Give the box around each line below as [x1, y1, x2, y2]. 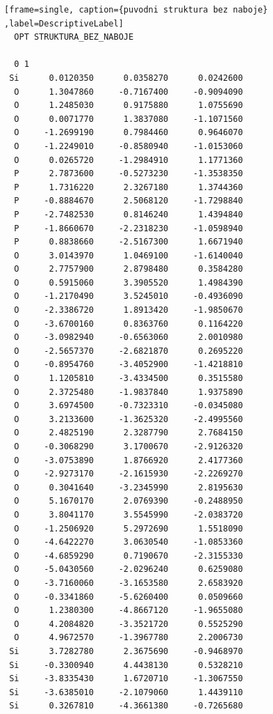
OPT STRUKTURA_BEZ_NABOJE [14, 32, 134, 42]
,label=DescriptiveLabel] [4, 18, 124, 29]
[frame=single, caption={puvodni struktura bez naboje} [4, 5, 268, 15]
